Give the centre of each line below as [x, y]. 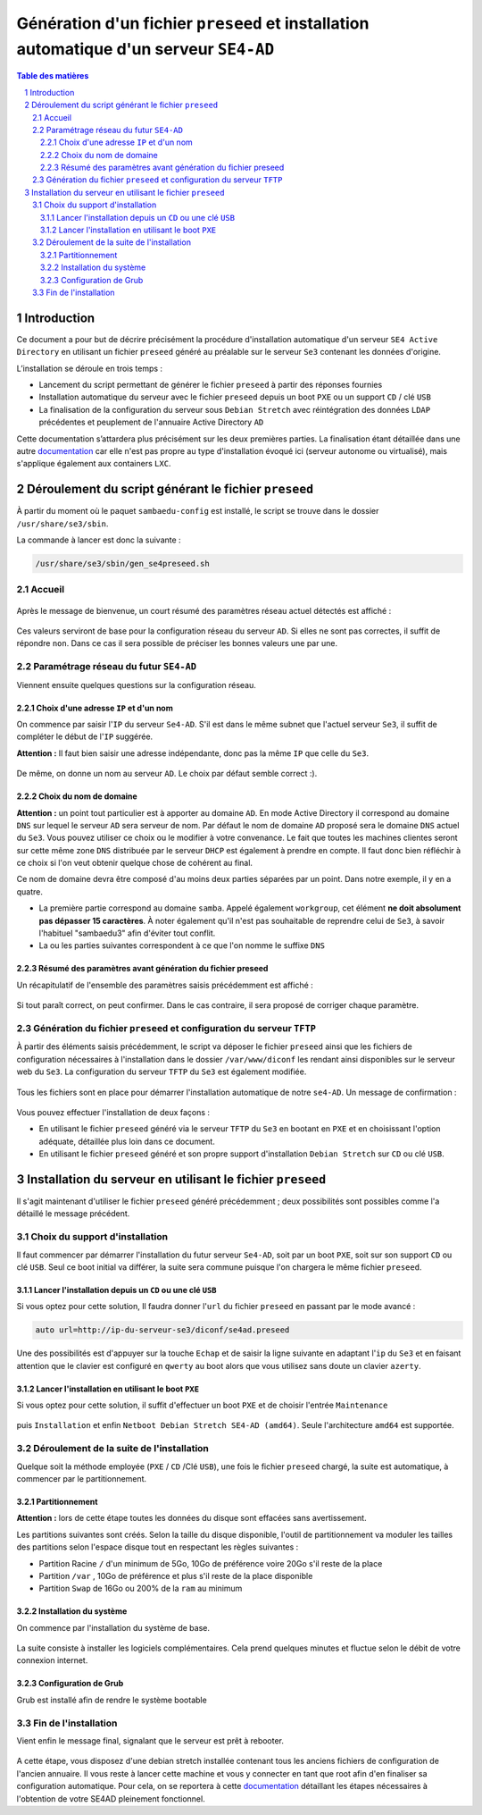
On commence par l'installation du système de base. [113, 1627]
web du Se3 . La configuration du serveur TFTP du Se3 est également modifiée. [162, 1071]
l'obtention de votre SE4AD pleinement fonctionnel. [111, 1798]
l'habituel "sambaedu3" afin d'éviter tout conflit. [127, 933]
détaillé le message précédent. [73, 1214]
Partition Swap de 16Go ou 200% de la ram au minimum [141, 1588]
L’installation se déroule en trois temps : [90, 368]
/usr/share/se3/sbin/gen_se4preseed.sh [122, 564]
